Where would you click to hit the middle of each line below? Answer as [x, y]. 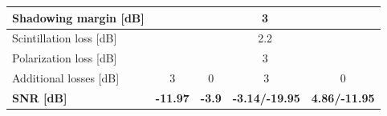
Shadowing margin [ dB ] [78, 17]
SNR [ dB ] [40, 97]
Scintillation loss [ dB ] [65, 38]
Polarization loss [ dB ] [65, 58]
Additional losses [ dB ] [66, 78]
